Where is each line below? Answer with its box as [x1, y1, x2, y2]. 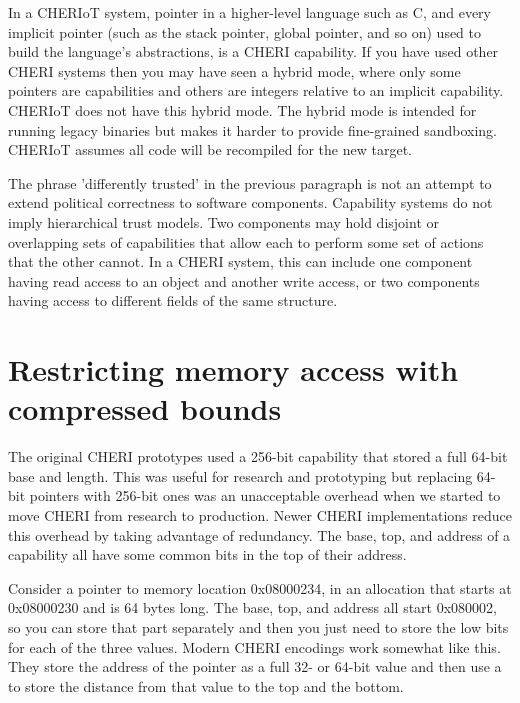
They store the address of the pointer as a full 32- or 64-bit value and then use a [8, 656, 502, 677]
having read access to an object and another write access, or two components [8, 270, 480, 291]
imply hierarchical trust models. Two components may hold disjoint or [8, 211, 439, 232]
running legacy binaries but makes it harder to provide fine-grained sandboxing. [8, 119, 497, 140]
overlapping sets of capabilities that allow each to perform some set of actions [8, 231, 484, 252]
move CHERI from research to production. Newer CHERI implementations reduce [8, 505, 512, 525]
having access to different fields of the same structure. [8, 290, 338, 311]
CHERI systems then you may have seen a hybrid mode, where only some [8, 60, 461, 81]
